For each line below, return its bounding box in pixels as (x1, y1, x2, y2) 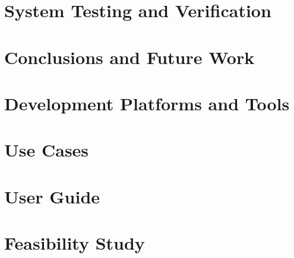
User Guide (4, 184, 100, 208)
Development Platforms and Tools (4, 91, 290, 115)
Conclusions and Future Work (4, 44, 255, 69)
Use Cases (4, 138, 89, 162)
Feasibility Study (4, 231, 145, 255)
